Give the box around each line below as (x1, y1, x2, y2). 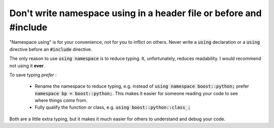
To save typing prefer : (9, 72, 57, 78)
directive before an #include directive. (9, 46, 92, 52)
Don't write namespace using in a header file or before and (9, 8, 262, 19)
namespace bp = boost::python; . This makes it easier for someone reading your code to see (35, 90, 238, 96)
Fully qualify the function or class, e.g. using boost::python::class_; (35, 104, 191, 110)
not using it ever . (9, 62, 45, 69)
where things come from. (35, 97, 88, 103)
